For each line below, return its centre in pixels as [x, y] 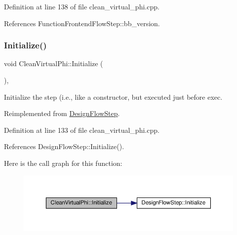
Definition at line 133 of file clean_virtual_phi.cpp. [82, 130]
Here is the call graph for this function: [63, 163]
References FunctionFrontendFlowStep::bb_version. [82, 23]
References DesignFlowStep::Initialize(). [64, 146]
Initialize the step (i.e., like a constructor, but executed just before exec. [113, 97]
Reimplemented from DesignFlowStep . [62, 113]
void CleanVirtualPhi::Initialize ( [54, 63]
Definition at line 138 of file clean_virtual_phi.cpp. [82, 6]
